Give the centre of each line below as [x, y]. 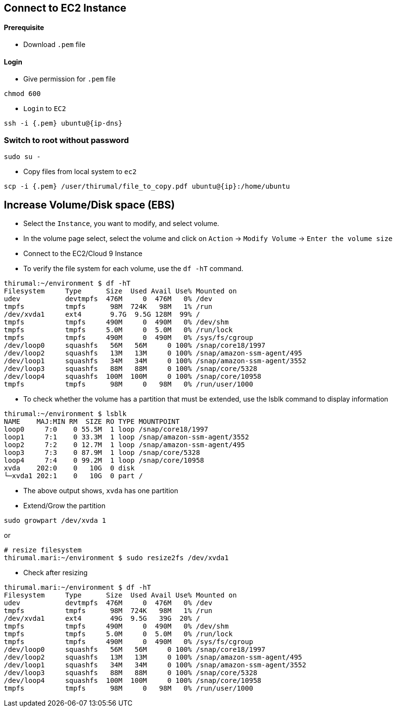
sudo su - [22, 157]
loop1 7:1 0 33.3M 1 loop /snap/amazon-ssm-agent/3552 [127, 437]
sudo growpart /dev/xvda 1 [55, 521]
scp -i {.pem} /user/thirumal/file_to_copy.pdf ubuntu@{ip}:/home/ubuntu [147, 186]
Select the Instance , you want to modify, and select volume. [121, 224]
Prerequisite [24, 27]
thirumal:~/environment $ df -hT [67, 283]
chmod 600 [22, 94]
